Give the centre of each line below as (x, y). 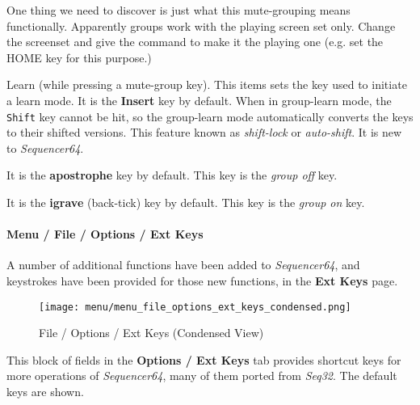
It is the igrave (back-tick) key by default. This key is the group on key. (186, 202)
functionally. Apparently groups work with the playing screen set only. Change (201, 25)
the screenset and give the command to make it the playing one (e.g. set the (195, 42)
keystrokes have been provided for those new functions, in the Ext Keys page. (202, 280)
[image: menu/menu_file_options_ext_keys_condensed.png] (195, 307)
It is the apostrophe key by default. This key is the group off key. (172, 175)
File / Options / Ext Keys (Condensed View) (151, 333)
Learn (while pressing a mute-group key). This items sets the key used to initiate (207, 84)
